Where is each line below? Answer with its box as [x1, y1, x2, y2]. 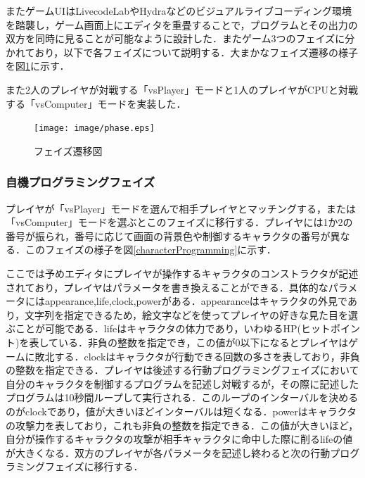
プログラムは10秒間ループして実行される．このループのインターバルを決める [6, 390, 359, 405]
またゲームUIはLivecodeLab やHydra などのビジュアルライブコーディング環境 [6, 4, 352, 18]
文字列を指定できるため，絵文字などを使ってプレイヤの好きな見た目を [25, 307, 348, 322]
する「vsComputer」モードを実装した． [6, 96, 186, 111]
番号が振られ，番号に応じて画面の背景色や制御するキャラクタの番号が [6, 228, 331, 243]
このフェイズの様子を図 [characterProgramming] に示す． [25, 242, 276, 257]
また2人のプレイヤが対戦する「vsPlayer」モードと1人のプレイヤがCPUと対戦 [6, 82, 358, 96]
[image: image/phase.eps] [34, 123, 155, 134]
